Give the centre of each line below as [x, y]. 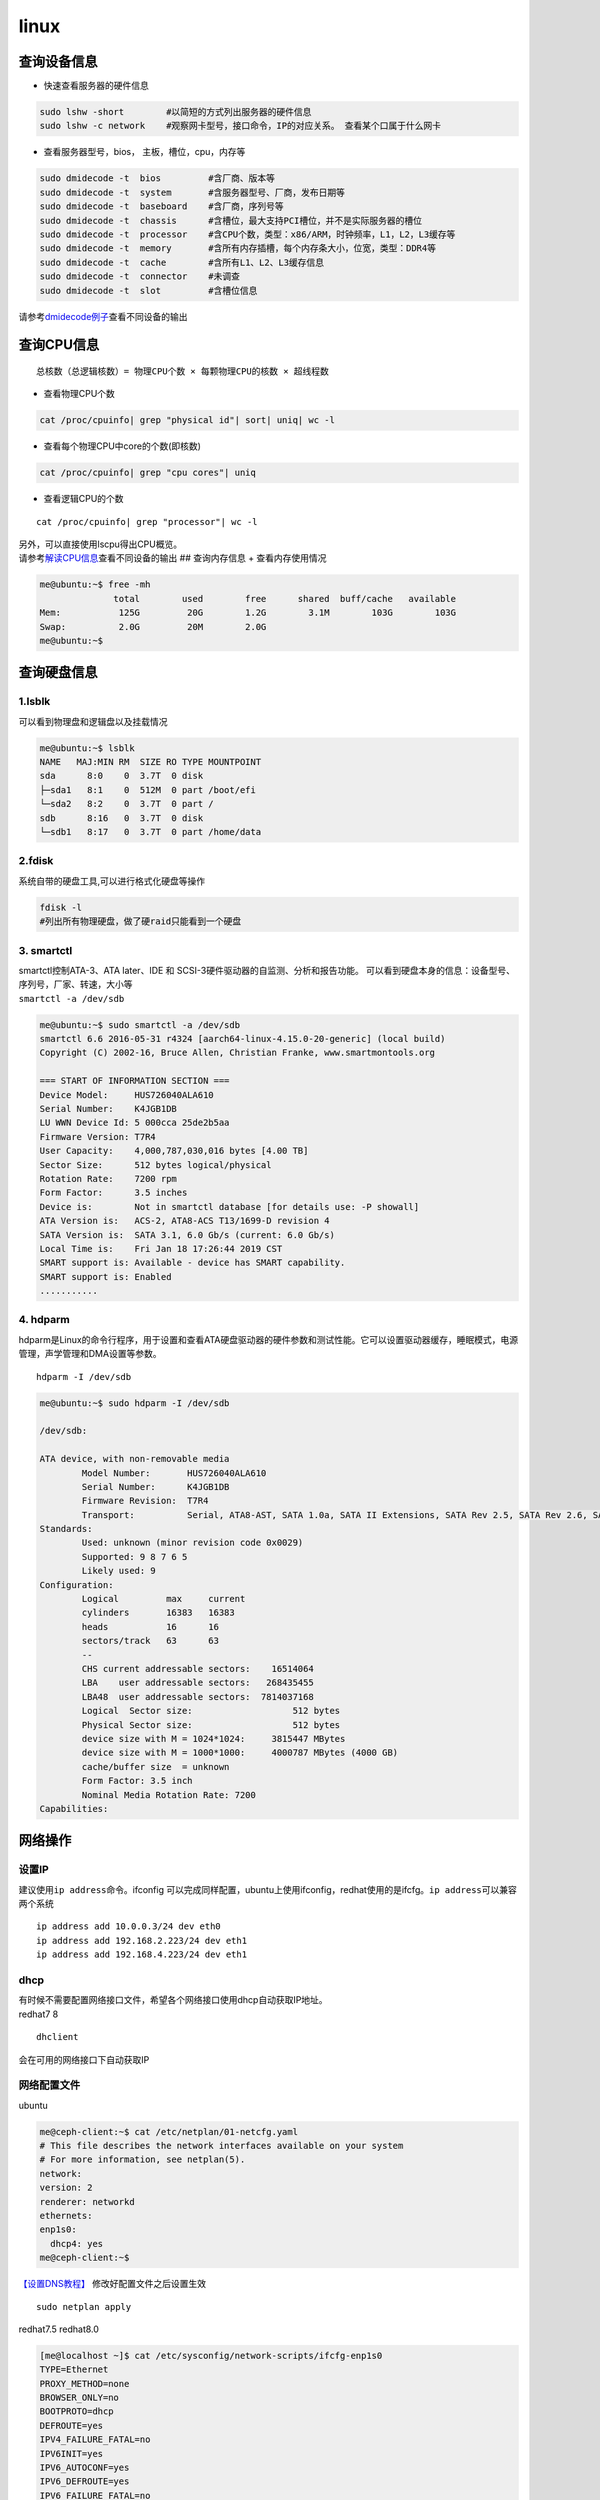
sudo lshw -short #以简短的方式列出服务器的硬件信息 [175, 112]
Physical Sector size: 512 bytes [211, 1724]
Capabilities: [74, 1808]
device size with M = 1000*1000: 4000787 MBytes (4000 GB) [240, 1753]
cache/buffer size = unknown [155, 1766]
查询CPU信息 [59, 345]
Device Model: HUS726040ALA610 [126, 1094]
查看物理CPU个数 [79, 394]
